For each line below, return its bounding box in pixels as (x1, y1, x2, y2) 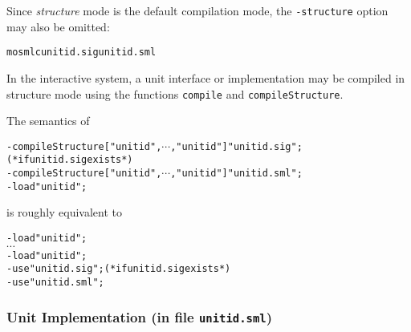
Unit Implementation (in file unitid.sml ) (6, 306, 273, 326)
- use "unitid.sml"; (6, 276, 104, 288)
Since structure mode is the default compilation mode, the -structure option (6, 2, 389, 18)
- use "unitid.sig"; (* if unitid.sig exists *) (6, 263, 231, 275)
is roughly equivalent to (6, 204, 123, 221)
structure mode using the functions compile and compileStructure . (6, 85, 344, 102)
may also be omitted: (6, 18, 110, 34)
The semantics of (6, 112, 90, 129)
